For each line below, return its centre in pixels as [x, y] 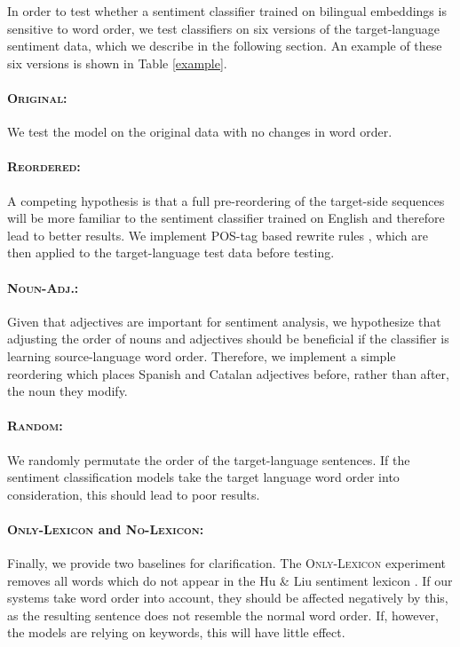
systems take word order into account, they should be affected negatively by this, [228, 598]
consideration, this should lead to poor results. [134, 494]
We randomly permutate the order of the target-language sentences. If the [209, 459]
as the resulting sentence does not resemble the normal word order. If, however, [223, 615]
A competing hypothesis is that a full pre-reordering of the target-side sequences [226, 200]
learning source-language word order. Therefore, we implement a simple [202, 355]
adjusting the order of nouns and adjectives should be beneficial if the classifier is [228, 339]
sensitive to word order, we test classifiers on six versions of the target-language [223, 28]
